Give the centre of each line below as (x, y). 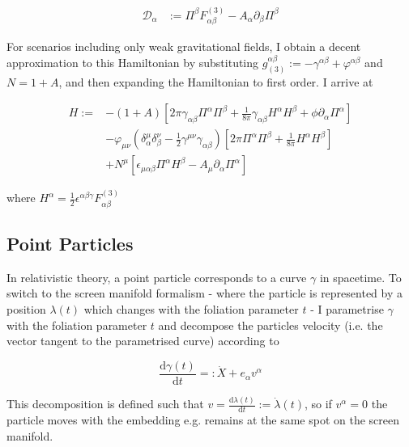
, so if (318, 404)
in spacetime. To (360, 277)
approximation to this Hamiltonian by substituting (133, 62)
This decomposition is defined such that (105, 404)
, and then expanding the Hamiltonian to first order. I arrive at (216, 81)
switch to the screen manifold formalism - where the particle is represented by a (205, 293)
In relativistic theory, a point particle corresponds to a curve (157, 277)
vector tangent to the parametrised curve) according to (143, 341)
